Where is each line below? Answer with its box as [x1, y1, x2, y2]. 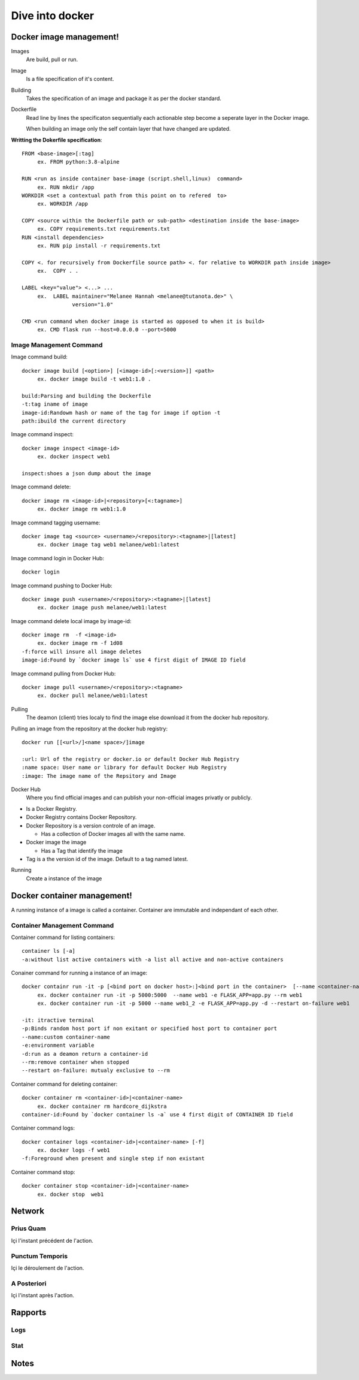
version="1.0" [72, 301, 114, 308]
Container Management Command [11, 921, 114, 929]
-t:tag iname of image [22, 401, 89, 407]
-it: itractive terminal [22, 1017, 95, 1024]
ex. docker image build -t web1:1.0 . [37, 376, 151, 383]
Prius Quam [11, 1224, 46, 1233]
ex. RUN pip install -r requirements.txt [37, 243, 161, 249]
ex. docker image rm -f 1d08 [37, 640, 123, 647]
